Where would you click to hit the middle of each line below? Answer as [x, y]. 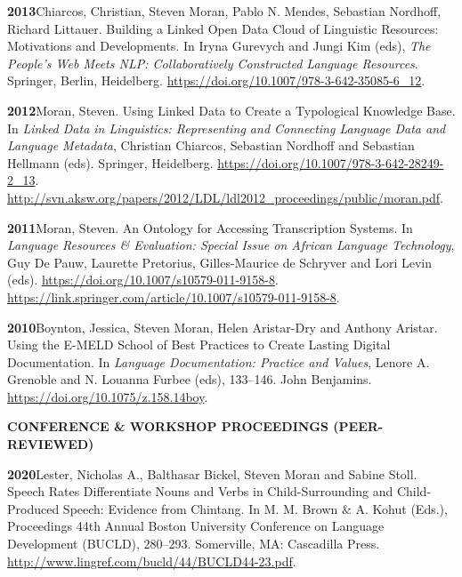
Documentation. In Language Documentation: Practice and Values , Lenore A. [219, 361]
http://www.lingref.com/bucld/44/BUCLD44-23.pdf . [152, 561]
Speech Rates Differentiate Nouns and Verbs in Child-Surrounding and [200, 491]
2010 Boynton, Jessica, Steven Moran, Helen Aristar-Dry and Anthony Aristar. [223, 327]
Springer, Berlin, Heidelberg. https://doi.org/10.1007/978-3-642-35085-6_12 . [216, 80]
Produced [33, 508]
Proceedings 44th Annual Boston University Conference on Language [196, 526]
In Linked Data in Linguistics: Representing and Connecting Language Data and [227, 128]
